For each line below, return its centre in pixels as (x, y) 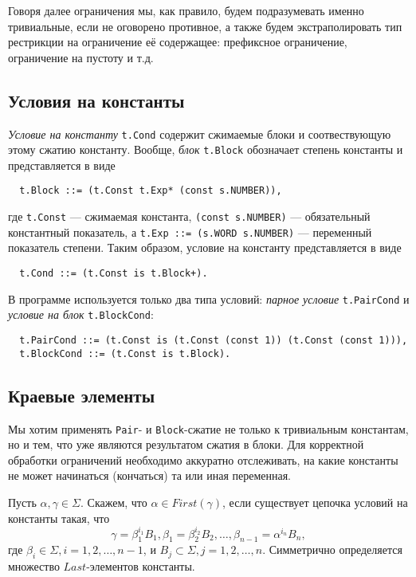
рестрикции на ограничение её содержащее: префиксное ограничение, (178, 42)
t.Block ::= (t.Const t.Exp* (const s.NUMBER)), (151, 191)
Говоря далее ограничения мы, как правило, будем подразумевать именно (186, 10)
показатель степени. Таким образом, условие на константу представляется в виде (205, 247)
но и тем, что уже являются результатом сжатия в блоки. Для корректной (186, 444)
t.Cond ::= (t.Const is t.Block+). (114, 274)
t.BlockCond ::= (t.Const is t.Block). (125, 353)
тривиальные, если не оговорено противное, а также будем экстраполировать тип (205, 26)
